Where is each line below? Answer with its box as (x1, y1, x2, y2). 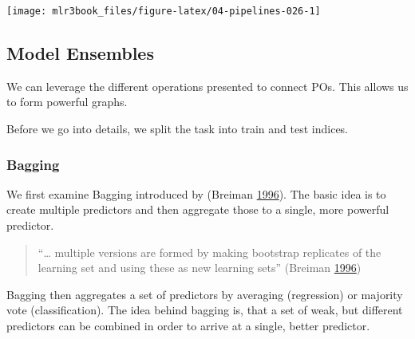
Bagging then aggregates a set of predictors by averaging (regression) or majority (6, 286, 403, 302)
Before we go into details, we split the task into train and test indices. (6, 120, 349, 137)
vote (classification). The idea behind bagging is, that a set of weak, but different (6, 302, 403, 318)
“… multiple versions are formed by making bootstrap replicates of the (38, 243, 381, 260)
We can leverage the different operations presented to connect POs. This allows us (6, 77, 409, 94)
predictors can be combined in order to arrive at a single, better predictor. (6, 317, 370, 334)
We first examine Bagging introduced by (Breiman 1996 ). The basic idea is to (6, 185, 386, 202)
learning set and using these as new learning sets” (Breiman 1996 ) (38, 259, 362, 276)
